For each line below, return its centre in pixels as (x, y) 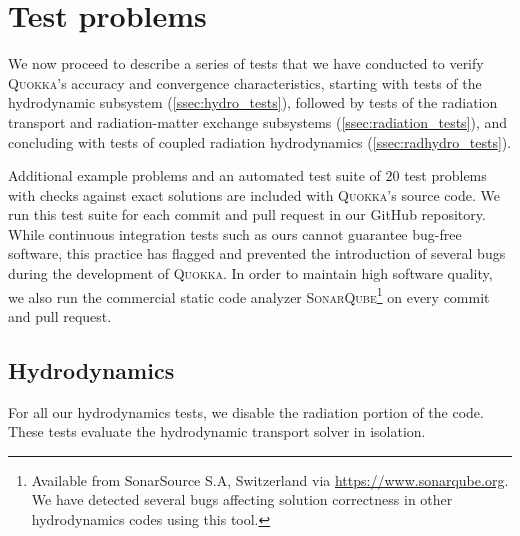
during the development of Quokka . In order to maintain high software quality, (250, 273)
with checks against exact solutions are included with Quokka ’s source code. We (254, 194)
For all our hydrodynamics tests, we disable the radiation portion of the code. (246, 411)
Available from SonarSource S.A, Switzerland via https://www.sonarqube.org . (270, 479)
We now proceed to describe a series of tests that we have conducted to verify (246, 63)
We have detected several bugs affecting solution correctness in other (242, 499)
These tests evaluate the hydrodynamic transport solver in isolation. (217, 431)
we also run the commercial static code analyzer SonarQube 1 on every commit (249, 295)
